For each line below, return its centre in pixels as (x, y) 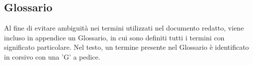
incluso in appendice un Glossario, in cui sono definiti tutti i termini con (114, 37)
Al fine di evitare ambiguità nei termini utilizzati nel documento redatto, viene (124, 28)
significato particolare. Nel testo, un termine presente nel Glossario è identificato (126, 47)
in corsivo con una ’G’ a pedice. (52, 56)
